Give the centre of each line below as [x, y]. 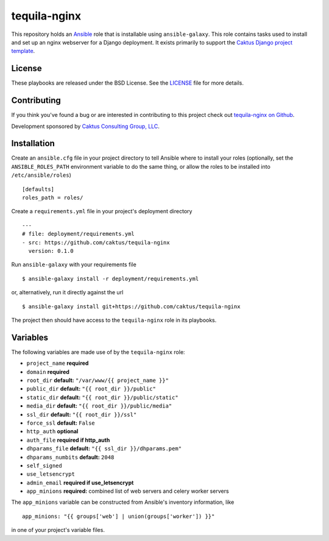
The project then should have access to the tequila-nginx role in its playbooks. [114, 320]
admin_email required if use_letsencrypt [80, 483]
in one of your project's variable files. [58, 530]
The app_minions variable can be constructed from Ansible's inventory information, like [123, 502]
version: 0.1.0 [51, 251]
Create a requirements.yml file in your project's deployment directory [102, 211]
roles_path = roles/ [53, 198]
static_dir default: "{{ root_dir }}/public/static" [103, 397]
